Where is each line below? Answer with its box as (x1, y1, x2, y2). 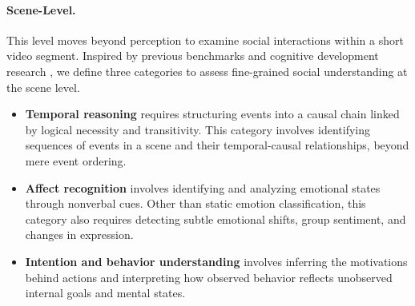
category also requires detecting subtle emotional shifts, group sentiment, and (25, 210, 406, 227)
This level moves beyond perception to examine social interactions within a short (6, 31, 404, 48)
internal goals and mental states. (25, 284, 186, 301)
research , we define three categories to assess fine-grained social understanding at (6, 62, 408, 79)
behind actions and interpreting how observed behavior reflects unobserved (25, 268, 393, 285)
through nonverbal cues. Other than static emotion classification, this (25, 195, 366, 212)
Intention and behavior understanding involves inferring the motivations (25, 252, 408, 269)
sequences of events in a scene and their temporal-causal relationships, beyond (25, 137, 409, 153)
